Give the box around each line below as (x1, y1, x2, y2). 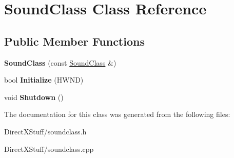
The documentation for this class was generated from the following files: (4, 109, 230, 120)
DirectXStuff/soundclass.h (4, 126, 87, 136)
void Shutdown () (4, 91, 64, 102)
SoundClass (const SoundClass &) (4, 57, 116, 68)
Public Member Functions (4, 33, 145, 49)
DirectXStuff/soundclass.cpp (4, 143, 94, 154)
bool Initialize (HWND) (4, 74, 84, 85)
